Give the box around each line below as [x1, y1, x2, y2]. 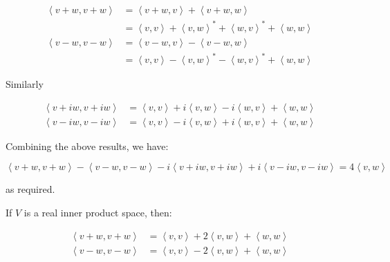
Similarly [6, 77, 44, 91]
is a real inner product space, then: [24, 205, 172, 219]
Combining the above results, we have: [6, 138, 169, 153]
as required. [6, 182, 55, 196]
